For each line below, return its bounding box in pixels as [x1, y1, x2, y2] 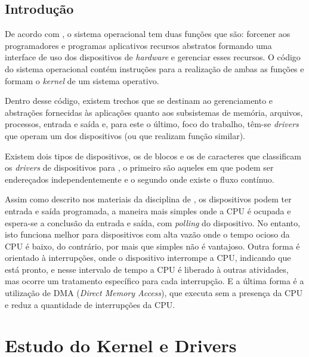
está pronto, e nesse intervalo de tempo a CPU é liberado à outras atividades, [5, 263, 289, 275]
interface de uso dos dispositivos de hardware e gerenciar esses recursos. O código [5, 51, 301, 63]
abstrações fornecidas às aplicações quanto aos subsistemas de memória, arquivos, [5, 106, 303, 118]
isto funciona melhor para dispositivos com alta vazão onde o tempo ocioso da [5, 228, 290, 241]
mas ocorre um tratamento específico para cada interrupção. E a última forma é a [5, 275, 304, 287]
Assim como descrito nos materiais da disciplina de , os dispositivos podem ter [5, 193, 292, 205]
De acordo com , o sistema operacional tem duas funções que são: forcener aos [5, 27, 291, 40]
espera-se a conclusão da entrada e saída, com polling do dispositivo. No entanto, [5, 216, 301, 229]
